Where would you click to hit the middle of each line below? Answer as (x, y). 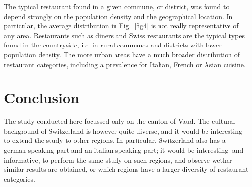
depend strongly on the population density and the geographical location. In (118, 16)
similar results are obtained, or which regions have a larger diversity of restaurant (126, 169)
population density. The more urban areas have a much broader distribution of (122, 54)
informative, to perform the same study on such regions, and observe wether (118, 159)
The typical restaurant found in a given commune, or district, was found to (117, 6)
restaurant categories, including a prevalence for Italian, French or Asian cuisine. (125, 64)
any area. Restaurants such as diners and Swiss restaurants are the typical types (124, 35)
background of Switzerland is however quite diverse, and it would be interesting (123, 130)
